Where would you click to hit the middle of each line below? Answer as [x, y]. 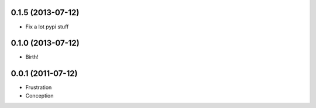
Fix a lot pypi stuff [47, 27]
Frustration [39, 88]
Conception [39, 95]
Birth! [32, 57]
